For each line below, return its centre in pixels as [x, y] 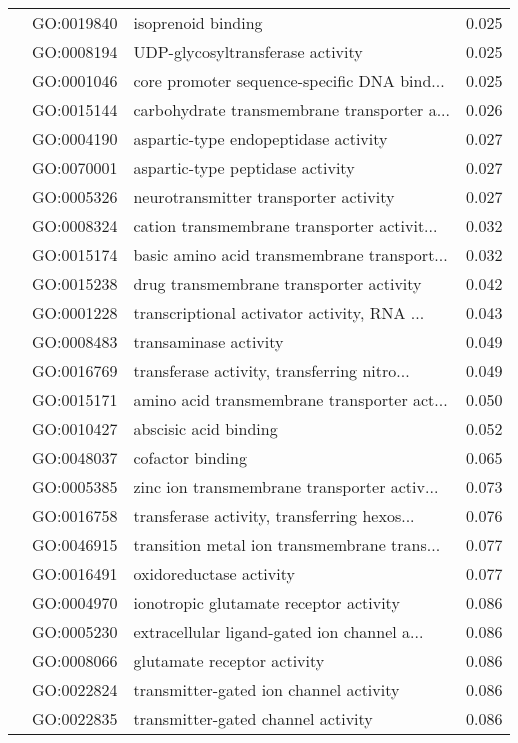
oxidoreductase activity [214, 573]
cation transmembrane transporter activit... [285, 225]
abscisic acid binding [205, 428]
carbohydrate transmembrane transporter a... [291, 109]
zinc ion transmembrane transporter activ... [286, 486]
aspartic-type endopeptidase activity [260, 138]
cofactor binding [190, 457]
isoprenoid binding [198, 22]
